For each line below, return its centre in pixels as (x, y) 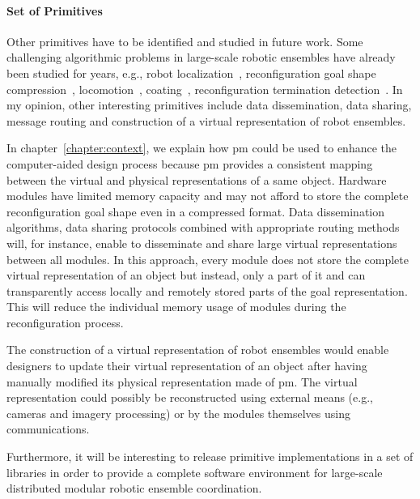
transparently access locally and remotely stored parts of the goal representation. (207, 290)
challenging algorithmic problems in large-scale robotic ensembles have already (201, 57)
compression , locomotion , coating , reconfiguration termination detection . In (205, 89)
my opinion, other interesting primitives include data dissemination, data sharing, (209, 105)
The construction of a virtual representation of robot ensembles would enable (198, 350)
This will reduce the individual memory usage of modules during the (176, 307)
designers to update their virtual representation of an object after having (187, 366)
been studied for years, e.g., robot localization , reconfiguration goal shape (191, 73)
